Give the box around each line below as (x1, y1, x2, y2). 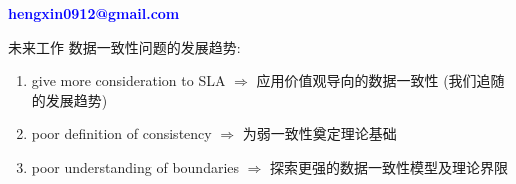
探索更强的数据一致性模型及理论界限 (270, 156, 509, 177)
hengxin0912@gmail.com (8, 3, 180, 23)
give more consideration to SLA (31, 70, 226, 91)
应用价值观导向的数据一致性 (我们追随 (256, 70, 505, 91)
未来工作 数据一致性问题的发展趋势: (8, 36, 241, 57)
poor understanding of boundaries (31, 156, 240, 177)
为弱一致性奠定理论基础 (242, 123, 397, 144)
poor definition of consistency (31, 123, 212, 144)
